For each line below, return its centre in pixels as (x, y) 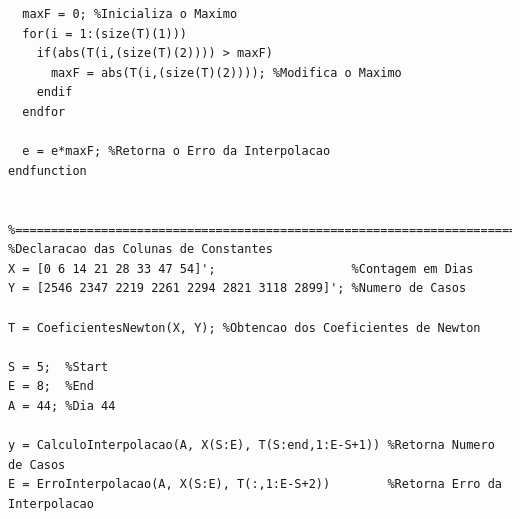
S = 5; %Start (58, 366)
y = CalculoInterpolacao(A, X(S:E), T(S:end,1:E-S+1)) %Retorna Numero (251, 445)
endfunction (47, 170)
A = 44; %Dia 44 (62, 405)
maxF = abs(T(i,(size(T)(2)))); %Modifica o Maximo (226, 72)
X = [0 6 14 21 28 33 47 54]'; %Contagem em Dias (241, 268)
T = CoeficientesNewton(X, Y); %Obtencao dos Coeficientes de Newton (244, 327)
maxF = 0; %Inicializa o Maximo (130, 14)
